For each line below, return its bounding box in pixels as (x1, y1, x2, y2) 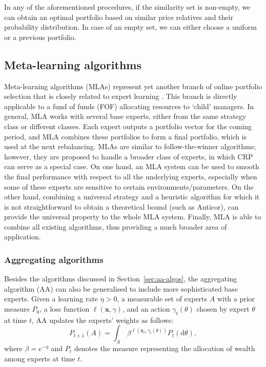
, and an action (122, 303, 170, 314)
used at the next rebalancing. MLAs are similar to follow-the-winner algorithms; (4, 141, 256, 152)
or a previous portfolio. (4, 31, 76, 42)
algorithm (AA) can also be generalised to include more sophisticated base (4, 283, 238, 294)
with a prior (217, 293, 255, 304)
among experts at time (4, 353, 75, 363)
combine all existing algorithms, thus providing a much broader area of (4, 221, 227, 232)
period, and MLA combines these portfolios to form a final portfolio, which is (4, 131, 247, 141)
